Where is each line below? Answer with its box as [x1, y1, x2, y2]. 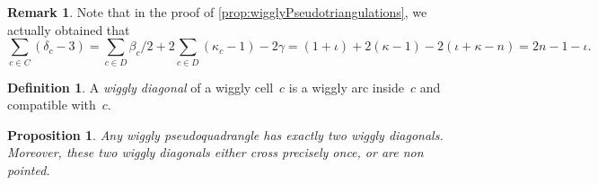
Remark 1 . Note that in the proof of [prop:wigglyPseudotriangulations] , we [7, 3, 427, 21]
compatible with [7, 95, 96, 114]
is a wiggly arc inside [288, 77, 404, 96]
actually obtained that [7, 20, 130, 39]
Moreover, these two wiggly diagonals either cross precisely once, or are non [7, 143, 424, 162]
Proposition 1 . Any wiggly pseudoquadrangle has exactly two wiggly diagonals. [7, 125, 444, 144]
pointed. [7, 160, 50, 179]
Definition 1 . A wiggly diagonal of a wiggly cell [7, 77, 274, 96]
